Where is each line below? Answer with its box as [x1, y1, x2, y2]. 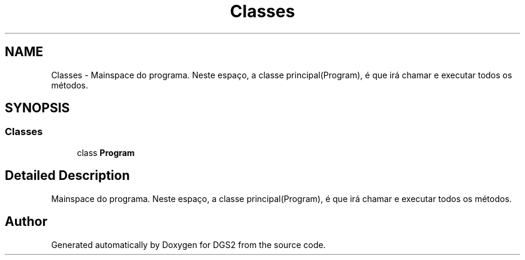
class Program [77, 147, 135, 158]
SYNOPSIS [5, 100, 70, 116]
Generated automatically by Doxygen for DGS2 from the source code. [51, 239, 326, 250]
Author [5, 214, 47, 230]
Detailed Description [5, 168, 130, 183]
